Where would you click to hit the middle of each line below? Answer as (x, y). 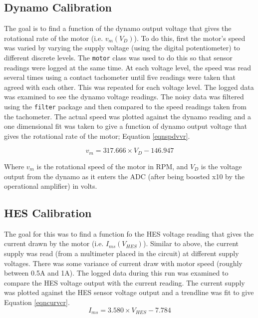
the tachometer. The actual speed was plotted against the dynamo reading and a (128, 116)
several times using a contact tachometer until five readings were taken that (120, 77)
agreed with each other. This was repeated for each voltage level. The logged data (129, 87)
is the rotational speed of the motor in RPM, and (112, 166)
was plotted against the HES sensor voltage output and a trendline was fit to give (129, 292)
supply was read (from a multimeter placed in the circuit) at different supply (122, 253)
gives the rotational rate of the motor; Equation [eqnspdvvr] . (97, 136)
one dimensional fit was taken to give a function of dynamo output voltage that (126, 126)
